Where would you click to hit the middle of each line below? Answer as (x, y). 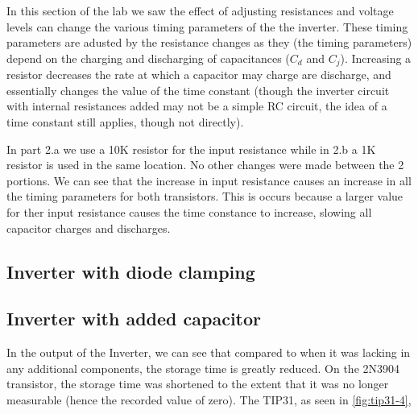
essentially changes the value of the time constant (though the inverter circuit (198, 90)
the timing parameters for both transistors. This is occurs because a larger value (205, 196)
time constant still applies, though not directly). (125, 122)
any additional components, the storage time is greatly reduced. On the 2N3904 (203, 368)
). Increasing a (376, 58)
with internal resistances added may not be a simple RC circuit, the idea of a (197, 106)
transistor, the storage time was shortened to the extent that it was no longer (198, 384)
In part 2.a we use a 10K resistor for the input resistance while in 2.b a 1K (191, 149)
